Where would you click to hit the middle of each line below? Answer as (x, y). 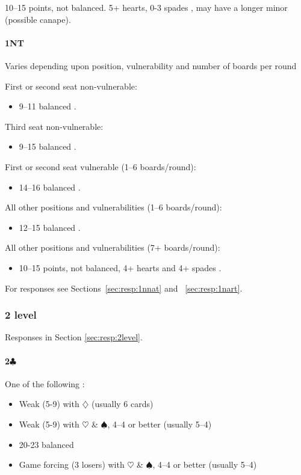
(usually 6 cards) (122, 404)
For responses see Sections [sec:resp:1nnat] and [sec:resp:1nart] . (124, 288)
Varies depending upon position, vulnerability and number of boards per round (151, 65)
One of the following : (45, 383)
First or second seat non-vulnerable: (71, 86)
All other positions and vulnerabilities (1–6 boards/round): (113, 207)
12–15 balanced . (50, 227)
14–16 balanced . (50, 187)
